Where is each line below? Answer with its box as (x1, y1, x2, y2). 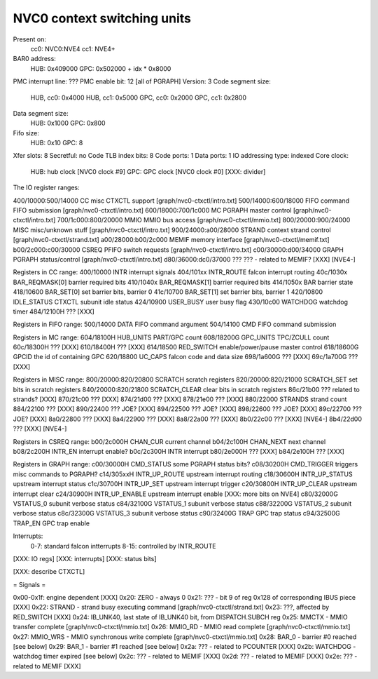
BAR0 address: (13, 55, 56, 63)
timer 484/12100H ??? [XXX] (13, 307, 94, 316)
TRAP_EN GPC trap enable (13, 519, 90, 527)
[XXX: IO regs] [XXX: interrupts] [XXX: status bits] (13, 554, 157, 563)
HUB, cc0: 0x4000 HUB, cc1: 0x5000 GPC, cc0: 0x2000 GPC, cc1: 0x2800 (30, 93, 247, 102)
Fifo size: (13, 128, 40, 137)
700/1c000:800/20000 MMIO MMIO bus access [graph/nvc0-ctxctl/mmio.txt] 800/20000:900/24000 (57, 216, 351, 224)
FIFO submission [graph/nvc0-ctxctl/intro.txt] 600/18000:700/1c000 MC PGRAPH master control (13, 206, 292, 215)
